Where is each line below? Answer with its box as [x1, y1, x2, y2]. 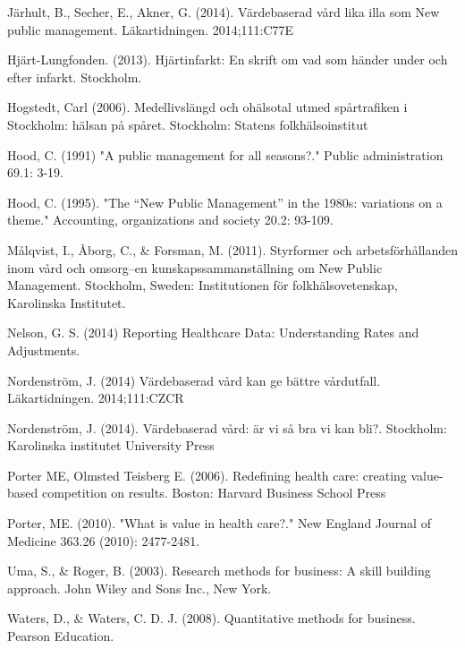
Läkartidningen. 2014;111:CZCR [7, 388, 184, 407]
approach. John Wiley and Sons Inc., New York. [7, 578, 272, 597]
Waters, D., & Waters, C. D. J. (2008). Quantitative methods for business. [7, 609, 416, 627]
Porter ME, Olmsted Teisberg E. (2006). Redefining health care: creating [7, 465, 407, 484]
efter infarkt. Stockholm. [7, 67, 142, 86]
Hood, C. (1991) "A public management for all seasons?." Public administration [7, 145, 444, 164]
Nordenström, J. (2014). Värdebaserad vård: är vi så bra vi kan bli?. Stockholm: [7, 418, 447, 437]
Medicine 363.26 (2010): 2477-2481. [7, 531, 200, 550]
